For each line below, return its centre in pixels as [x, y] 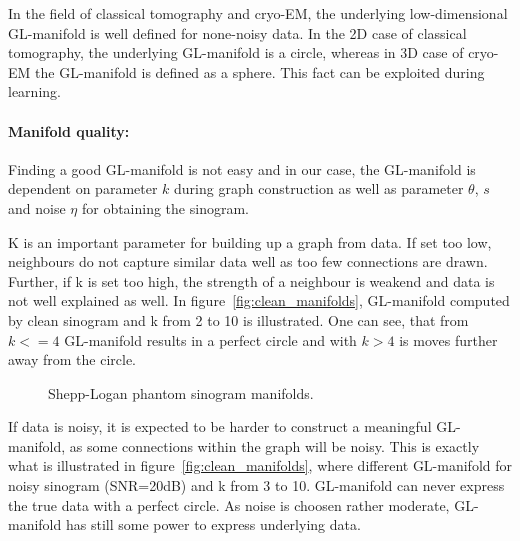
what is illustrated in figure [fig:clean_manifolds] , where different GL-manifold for [260, 465]
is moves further [448, 339]
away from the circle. [72, 359]
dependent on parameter [83, 188]
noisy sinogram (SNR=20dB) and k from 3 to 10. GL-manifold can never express [256, 485]
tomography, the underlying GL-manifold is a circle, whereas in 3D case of [236, 52]
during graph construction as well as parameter [319, 188]
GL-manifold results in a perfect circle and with [210, 339]
